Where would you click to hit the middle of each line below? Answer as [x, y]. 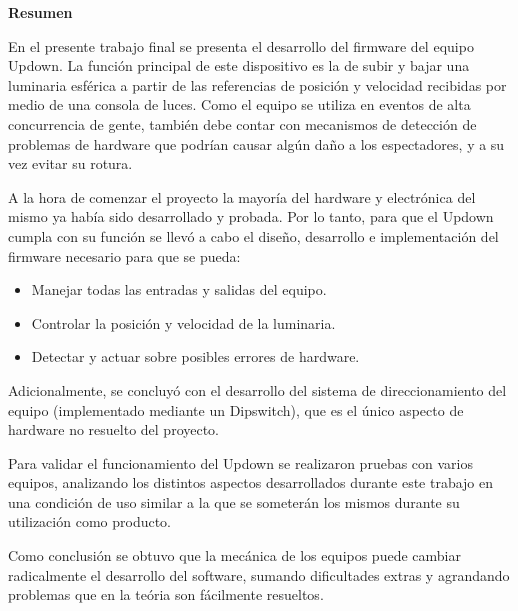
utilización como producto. [90, 521]
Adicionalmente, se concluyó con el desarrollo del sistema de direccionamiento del [257, 389]
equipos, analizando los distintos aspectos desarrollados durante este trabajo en [251, 482]
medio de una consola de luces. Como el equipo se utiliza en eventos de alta [239, 104]
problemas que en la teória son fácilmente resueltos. [166, 594]
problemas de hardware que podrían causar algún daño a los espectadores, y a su [256, 143]
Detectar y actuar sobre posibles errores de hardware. [195, 356]
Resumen [40, 12]
